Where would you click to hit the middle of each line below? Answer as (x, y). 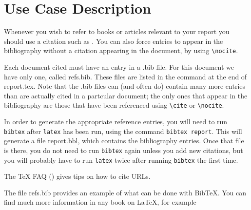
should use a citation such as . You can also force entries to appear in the (114, 41)
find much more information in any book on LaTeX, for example (100, 202)
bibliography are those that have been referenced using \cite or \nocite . (114, 105)
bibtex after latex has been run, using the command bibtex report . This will (123, 131)
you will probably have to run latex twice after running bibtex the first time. (121, 160)
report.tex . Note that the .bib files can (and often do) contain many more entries (125, 86)
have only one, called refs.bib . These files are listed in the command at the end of (125, 76)
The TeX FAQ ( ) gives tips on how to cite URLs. (77, 176)
